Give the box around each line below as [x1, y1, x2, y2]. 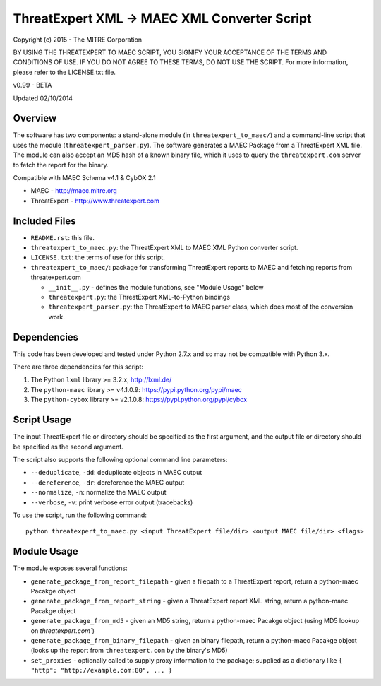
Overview [13, 112, 57, 124]
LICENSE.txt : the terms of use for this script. [30, 253, 165, 261]
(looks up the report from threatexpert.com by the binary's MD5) [30, 646, 229, 655]
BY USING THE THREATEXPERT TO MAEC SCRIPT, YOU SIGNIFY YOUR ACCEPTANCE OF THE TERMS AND [13, 48, 327, 57]
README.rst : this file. [30, 233, 95, 242]
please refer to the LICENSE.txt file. [13, 68, 116, 76]
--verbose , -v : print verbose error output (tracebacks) [30, 498, 193, 507]
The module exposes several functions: [13, 564, 128, 572]
